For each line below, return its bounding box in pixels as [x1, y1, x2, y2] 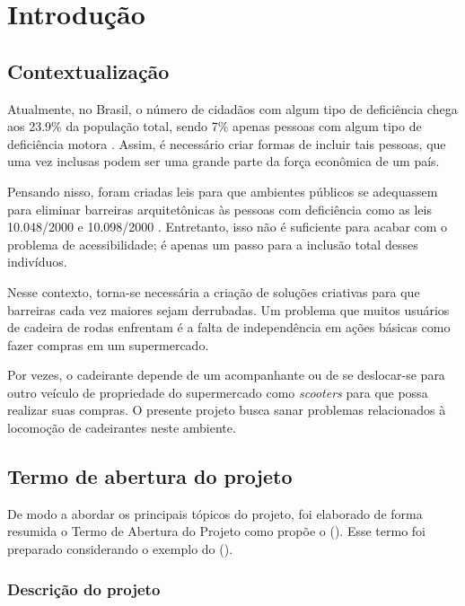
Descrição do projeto [7, 577, 161, 600]
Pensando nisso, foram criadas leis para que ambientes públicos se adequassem [7, 181, 438, 200]
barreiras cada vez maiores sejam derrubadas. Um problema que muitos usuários [7, 300, 450, 319]
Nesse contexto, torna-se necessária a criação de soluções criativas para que [7, 282, 420, 301]
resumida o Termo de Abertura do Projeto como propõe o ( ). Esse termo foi [7, 522, 426, 540]
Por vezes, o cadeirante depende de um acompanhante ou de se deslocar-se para [7, 365, 445, 384]
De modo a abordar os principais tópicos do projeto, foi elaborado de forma [7, 504, 423, 523]
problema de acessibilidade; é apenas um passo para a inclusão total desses [7, 234, 418, 253]
